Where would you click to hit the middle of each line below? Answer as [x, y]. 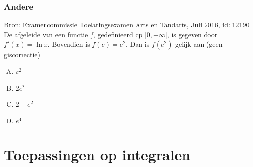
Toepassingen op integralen [97, 154]
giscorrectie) [22, 55]
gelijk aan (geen [199, 44]
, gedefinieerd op [118, 34]
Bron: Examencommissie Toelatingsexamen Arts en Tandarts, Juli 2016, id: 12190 [127, 25]
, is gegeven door [192, 34]
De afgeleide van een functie [46, 34]
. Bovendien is [69, 44]
